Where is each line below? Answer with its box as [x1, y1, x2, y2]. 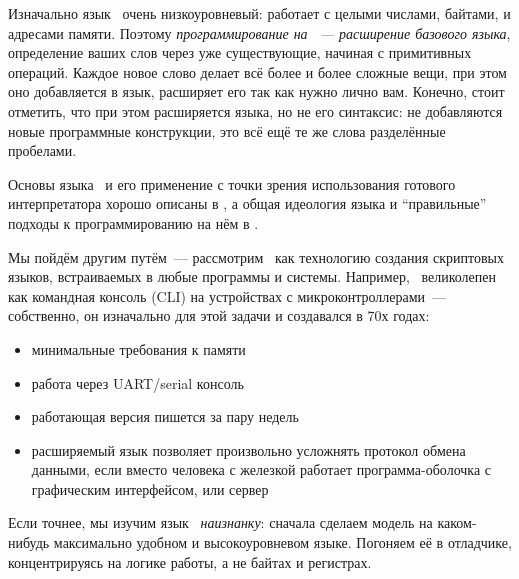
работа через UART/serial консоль [31, 372, 244, 393]
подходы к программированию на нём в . [8, 212, 259, 233]
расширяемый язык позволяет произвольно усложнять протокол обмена [31, 439, 466, 460]
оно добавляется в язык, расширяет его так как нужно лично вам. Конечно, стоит [8, 81, 505, 102]
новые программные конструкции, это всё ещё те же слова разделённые [8, 120, 446, 141]
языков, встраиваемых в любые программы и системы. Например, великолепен [8, 266, 497, 287]
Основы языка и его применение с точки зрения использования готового [8, 173, 456, 194]
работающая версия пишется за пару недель [31, 406, 299, 427]
